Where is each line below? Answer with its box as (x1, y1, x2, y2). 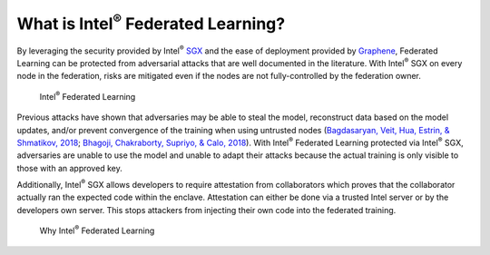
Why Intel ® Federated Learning (39, 223, 155, 236)
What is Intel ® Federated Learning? (16, 10, 286, 34)
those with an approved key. (16, 162, 122, 173)
